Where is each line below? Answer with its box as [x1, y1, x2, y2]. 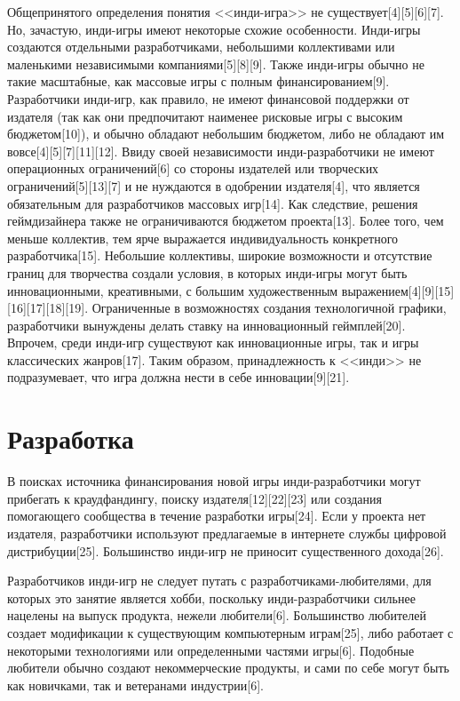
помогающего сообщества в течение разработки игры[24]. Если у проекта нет [7, 506, 426, 525]
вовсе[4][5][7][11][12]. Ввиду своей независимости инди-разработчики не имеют [7, 141, 434, 160]
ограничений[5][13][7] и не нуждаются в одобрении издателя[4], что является [7, 176, 420, 195]
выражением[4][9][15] [341, 281, 455, 299]
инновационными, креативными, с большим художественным [7, 281, 338, 299]
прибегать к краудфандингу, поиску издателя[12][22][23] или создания [7, 489, 382, 507]
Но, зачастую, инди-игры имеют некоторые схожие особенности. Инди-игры [7, 20, 421, 38]
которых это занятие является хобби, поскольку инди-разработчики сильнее [7, 588, 416, 607]
